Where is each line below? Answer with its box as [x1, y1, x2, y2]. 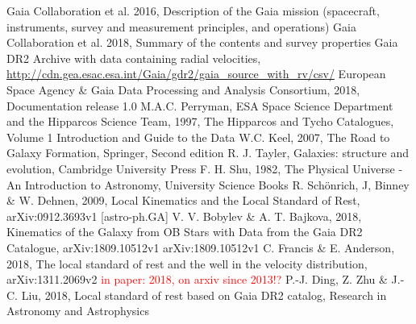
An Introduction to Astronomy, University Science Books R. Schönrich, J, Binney [6, 176, 410, 193]
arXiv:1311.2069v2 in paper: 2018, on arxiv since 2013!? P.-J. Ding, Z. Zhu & [6, 271, 388, 288]
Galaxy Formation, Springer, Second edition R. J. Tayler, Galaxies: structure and [6, 144, 410, 161]
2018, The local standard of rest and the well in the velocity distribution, [6, 255, 368, 272]
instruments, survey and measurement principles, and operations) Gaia [6, 18, 356, 35]
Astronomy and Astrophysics [6, 302, 149, 319]
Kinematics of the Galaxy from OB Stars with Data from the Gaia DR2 [6, 223, 363, 240]
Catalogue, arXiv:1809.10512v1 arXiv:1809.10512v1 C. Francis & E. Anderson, [6, 239, 395, 255]
